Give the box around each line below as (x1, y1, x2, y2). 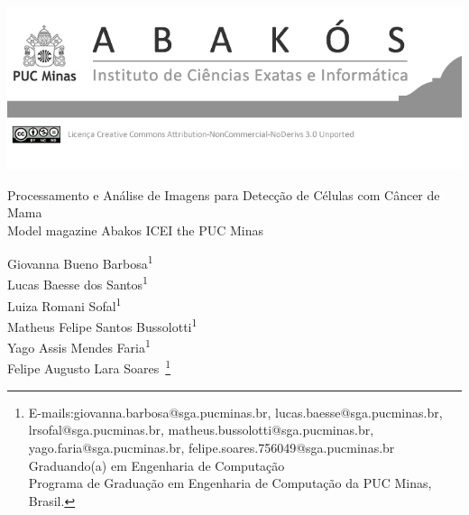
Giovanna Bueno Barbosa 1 (7, 252, 153, 273)
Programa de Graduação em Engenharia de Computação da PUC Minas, (28, 474, 432, 492)
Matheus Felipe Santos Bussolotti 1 (7, 315, 198, 336)
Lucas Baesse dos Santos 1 (7, 272, 148, 294)
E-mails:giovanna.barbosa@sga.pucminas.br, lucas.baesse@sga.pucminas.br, (28, 402, 443, 421)
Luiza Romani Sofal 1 (7, 293, 122, 315)
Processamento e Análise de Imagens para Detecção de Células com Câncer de (7, 185, 440, 204)
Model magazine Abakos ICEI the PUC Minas (7, 220, 264, 239)
